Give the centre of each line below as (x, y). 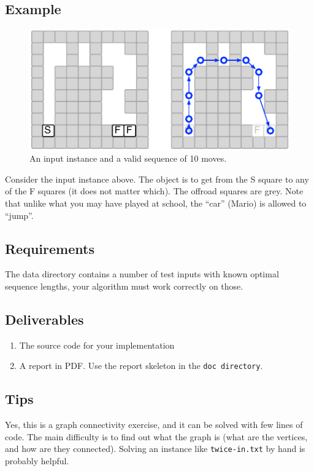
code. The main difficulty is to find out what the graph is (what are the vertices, (156, 436)
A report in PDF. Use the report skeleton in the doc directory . (141, 366)
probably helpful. (37, 461)
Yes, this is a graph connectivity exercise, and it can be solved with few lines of (154, 425)
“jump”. (19, 215)
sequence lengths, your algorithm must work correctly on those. (124, 286)
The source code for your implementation (97, 345)
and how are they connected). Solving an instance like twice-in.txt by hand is (155, 449)
